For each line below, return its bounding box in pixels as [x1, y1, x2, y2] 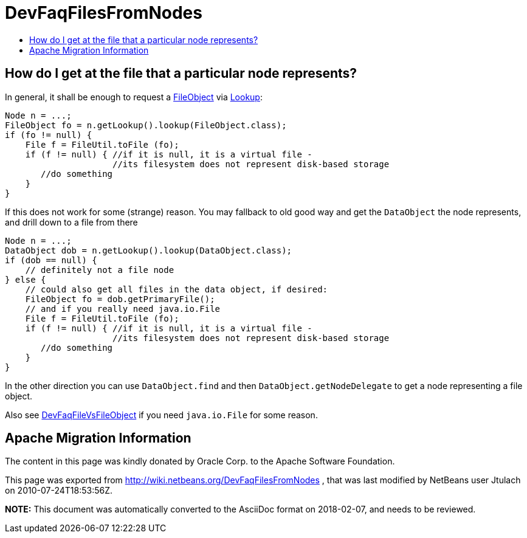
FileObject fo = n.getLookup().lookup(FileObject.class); [5, 120, 287, 130]
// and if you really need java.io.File [25, 303, 221, 314]
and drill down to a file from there [5, 216, 138, 227]
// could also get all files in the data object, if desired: [25, 284, 328, 294]
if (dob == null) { [5, 255, 97, 265]
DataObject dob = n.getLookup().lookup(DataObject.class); [5, 245, 292, 255]
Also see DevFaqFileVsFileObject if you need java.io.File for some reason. [5, 409, 318, 420]
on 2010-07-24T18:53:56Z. [5, 485, 112, 496]
